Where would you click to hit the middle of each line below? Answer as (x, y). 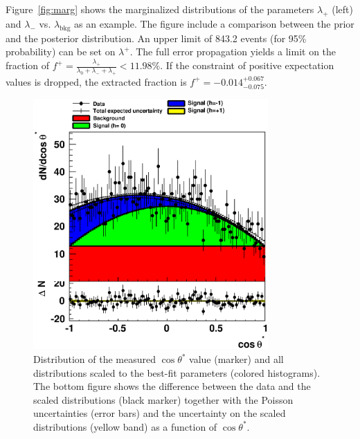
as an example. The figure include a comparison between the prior (214, 23)
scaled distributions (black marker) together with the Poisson (163, 399)
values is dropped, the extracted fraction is (96, 81)
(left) (343, 9)
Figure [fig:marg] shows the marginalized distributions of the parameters (160, 9)
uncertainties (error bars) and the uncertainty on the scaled (160, 413)
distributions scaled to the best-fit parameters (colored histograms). (177, 372)
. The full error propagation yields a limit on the (233, 52)
